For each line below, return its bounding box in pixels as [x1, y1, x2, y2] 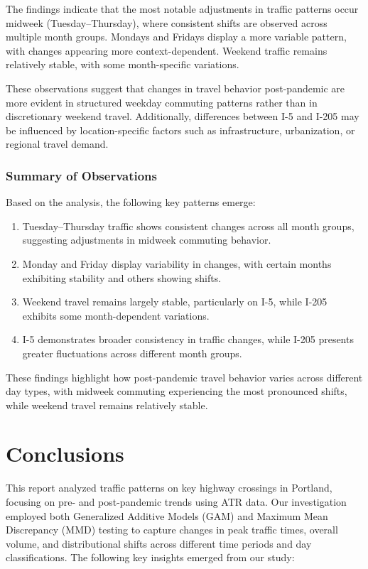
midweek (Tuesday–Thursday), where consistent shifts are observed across [6, 15, 328, 30]
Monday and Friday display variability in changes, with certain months [22, 256, 332, 271]
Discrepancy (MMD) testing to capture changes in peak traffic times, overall [6, 522, 338, 537]
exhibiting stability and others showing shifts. [22, 270, 222, 285]
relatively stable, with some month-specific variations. [6, 57, 239, 72]
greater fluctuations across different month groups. [22, 345, 242, 360]
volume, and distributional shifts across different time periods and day [6, 536, 312, 551]
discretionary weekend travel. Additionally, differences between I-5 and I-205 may [6, 109, 359, 124]
